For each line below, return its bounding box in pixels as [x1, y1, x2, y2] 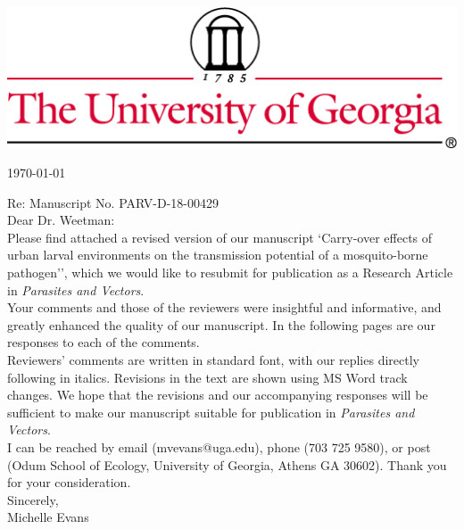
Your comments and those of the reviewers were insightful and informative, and [7, 298, 442, 317]
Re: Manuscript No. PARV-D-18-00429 [7, 193, 219, 211]
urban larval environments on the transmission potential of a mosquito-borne [7, 245, 428, 264]
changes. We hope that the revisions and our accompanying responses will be [7, 385, 428, 404]
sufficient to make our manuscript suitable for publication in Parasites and [7, 402, 415, 421]
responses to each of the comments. [7, 333, 200, 351]
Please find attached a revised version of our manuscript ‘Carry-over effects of [7, 227, 433, 246]
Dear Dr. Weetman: [7, 211, 115, 229]
